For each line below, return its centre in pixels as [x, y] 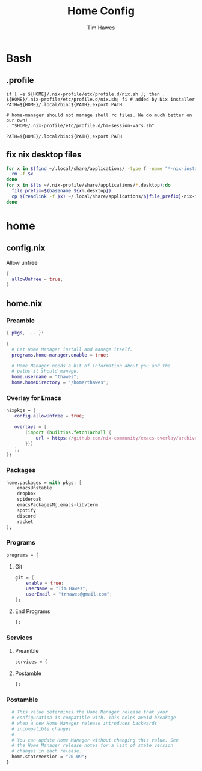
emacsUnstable [35, 488]
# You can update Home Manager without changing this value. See [95, 740]
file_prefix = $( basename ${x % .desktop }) [62, 191]
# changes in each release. [47, 751]
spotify [26, 510]
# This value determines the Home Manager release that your [90, 712]
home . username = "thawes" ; [45, 377]
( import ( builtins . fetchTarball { [68, 432]
